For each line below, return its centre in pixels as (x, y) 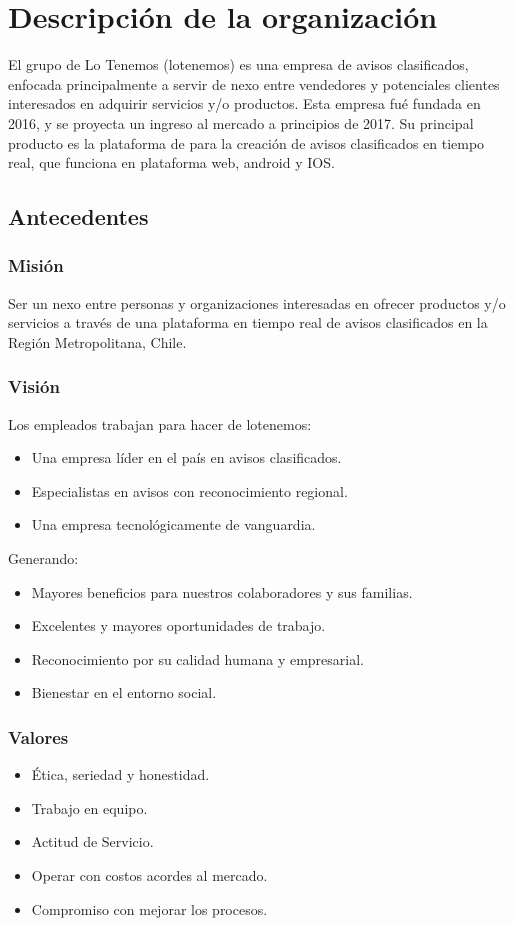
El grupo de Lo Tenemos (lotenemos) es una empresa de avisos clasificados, (238, 64)
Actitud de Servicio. (92, 841)
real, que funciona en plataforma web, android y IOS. (171, 162)
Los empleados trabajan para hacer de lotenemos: (160, 423)
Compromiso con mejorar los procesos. (149, 908)
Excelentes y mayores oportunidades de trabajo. (178, 625)
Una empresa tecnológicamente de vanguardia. (173, 524)
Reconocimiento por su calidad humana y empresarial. (197, 658)
